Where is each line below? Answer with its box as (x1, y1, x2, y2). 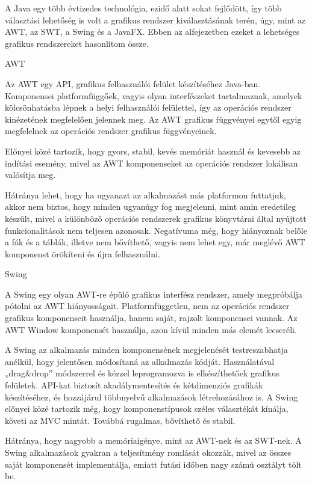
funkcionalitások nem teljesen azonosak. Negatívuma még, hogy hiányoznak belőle (5, 224, 307, 236)
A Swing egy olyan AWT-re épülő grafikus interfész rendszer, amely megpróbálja (5, 287, 302, 300)
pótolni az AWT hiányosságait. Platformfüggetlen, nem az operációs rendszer (5, 299, 290, 312)
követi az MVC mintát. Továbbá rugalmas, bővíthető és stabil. (5, 414, 236, 426)
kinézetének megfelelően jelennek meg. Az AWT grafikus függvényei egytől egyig (5, 112, 302, 125)
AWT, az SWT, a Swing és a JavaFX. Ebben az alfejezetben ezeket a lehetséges (5, 25, 300, 38)
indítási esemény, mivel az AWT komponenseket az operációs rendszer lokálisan (5, 156, 298, 169)
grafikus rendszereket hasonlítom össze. (5, 37, 149, 49)
